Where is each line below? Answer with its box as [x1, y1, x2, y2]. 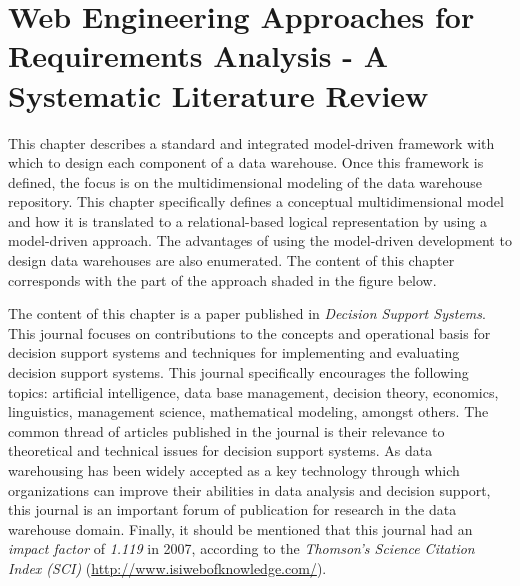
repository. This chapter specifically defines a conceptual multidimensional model [8, 191, 504, 212]
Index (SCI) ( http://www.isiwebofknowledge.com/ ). [8, 557, 327, 578]
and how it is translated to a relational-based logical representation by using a [8, 210, 487, 231]
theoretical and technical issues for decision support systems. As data [8, 440, 433, 461]
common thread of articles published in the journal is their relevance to [8, 420, 445, 441]
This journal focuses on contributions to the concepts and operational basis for [8, 322, 491, 343]
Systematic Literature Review [8, 74, 429, 115]
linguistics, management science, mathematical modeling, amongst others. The [8, 401, 489, 422]
